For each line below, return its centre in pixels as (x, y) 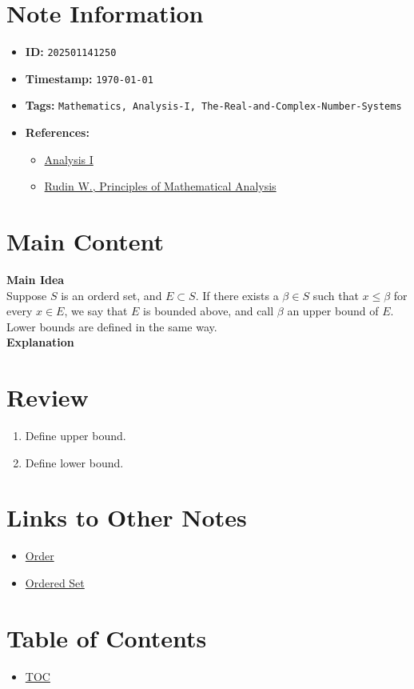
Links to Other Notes (127, 517)
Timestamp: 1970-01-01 (89, 78)
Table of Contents (107, 637)
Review (48, 397)
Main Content (85, 241)
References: (57, 132)
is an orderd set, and (111, 295)
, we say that (96, 311)
